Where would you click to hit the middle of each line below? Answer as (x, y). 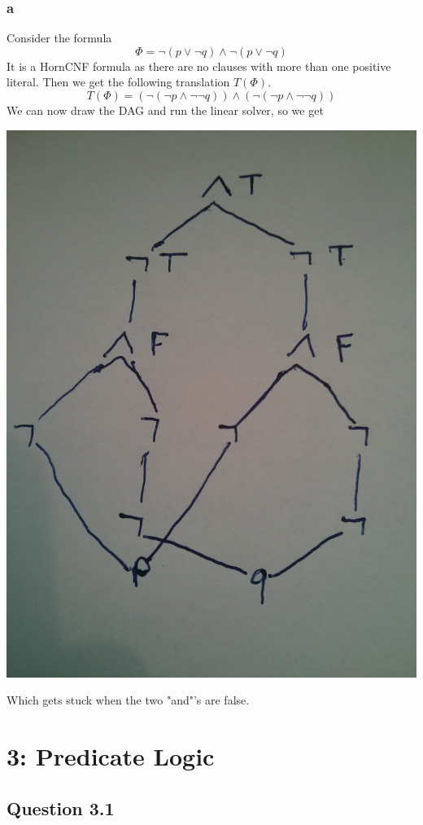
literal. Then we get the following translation (118, 82)
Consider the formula (59, 38)
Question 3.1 (61, 807)
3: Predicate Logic (111, 755)
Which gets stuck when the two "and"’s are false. (128, 700)
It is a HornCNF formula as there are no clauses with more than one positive (199, 66)
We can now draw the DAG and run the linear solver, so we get (165, 110)
